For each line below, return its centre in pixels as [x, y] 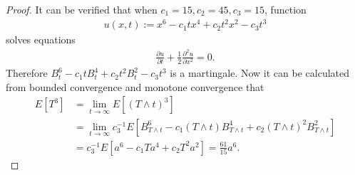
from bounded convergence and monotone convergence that [135, 86]
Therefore [27, 73]
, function [285, 9]
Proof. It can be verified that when [82, 9]
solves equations [41, 39]
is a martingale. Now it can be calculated [260, 73]
